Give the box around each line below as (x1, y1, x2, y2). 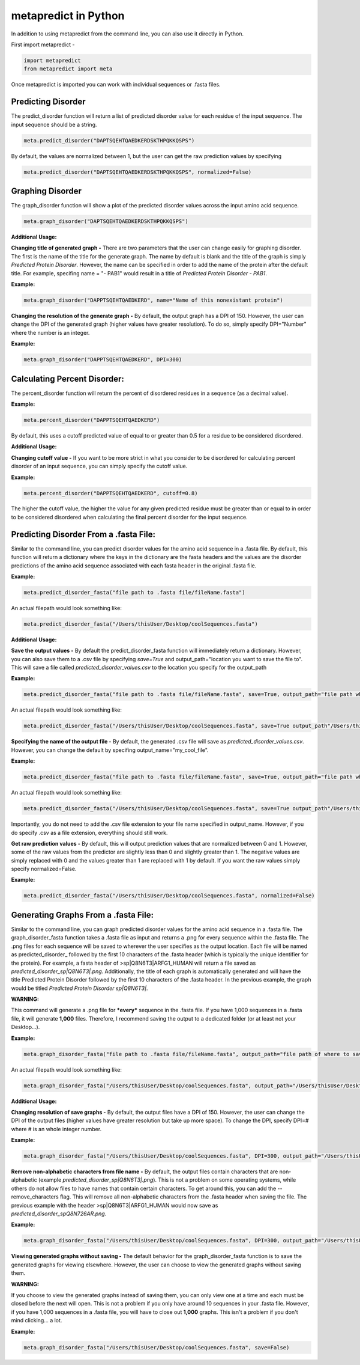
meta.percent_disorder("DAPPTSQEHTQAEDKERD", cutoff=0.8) (23, 490, 198, 496)
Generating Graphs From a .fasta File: (11, 909, 154, 920)
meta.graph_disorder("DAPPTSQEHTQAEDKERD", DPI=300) (23, 356, 182, 363)
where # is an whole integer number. (11, 1125, 102, 1132)
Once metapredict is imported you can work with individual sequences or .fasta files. (11, 81, 221, 88)
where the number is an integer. (11, 329, 90, 336)
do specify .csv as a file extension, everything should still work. (11, 829, 168, 836)
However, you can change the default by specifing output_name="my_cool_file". (11, 746, 209, 754)
